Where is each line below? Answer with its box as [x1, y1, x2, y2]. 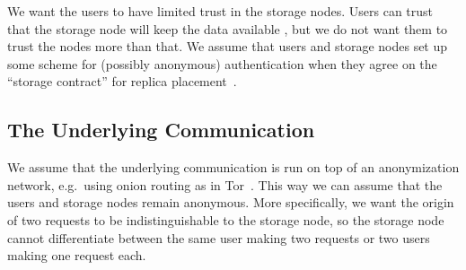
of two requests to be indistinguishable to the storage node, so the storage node [7, 210, 444, 229]
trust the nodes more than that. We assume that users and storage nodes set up [7, 37, 448, 56]
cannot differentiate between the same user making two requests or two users [7, 228, 430, 247]
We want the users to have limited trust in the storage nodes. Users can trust [7, 2, 434, 20]
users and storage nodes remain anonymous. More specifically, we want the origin [7, 193, 454, 212]
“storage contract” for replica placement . [7, 72, 237, 91]
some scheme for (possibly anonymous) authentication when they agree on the [7, 54, 437, 73]
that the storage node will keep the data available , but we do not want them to [7, 19, 448, 38]
